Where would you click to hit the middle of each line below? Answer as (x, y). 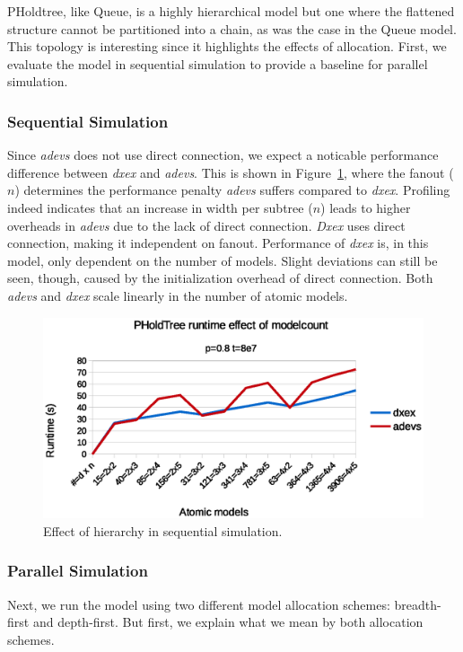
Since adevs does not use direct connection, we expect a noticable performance (223, 155)
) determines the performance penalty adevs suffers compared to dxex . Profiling (232, 190)
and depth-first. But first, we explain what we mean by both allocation (228, 622)
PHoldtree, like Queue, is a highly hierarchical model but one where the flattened (231, 11)
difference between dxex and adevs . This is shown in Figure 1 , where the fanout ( (231, 172)
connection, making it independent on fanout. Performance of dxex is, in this (218, 243)
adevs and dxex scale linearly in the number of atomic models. (178, 295)
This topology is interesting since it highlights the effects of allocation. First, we (227, 46)
